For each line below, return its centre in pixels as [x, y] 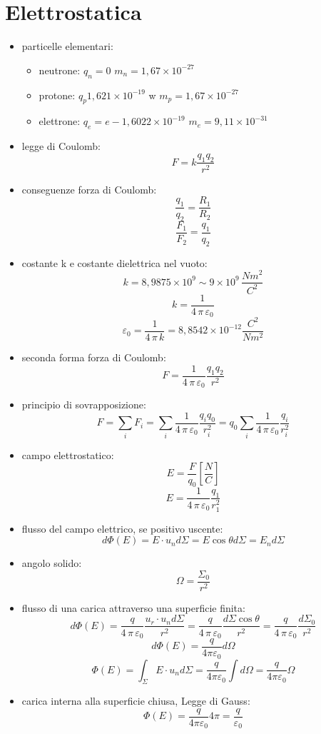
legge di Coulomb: [61, 146]
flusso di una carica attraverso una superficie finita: [133, 607]
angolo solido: [52, 563]
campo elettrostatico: [68, 454]
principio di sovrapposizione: [84, 404]
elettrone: [60, 121]
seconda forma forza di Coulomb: [94, 357]
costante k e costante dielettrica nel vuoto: [114, 262]
